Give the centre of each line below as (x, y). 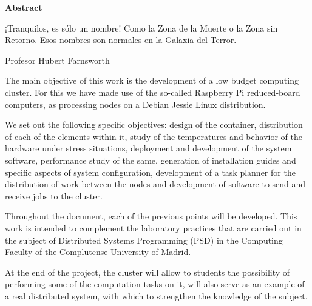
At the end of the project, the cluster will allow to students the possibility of (148, 272)
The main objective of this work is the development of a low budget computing (152, 80)
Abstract (24, 7)
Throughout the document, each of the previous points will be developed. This (151, 216)
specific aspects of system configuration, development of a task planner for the (150, 172)
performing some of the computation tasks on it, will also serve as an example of (155, 284)
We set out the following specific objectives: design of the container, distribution (154, 125)
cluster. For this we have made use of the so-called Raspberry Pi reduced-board (153, 92)
